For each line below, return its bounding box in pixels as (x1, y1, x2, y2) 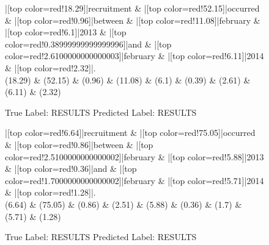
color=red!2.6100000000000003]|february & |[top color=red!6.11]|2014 (5, 49, 264, 62)
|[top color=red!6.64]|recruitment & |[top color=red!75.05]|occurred (5, 126, 256, 139)
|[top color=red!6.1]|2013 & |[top (5, 26, 127, 38)
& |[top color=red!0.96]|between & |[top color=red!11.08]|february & (5, 13, 260, 26)
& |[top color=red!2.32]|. (5, 61, 96, 74)
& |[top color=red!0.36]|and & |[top (5, 162, 137, 175)
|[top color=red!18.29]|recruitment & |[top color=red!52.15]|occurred (5, 2, 260, 14)
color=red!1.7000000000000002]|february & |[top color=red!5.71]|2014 (5, 174, 264, 186)
